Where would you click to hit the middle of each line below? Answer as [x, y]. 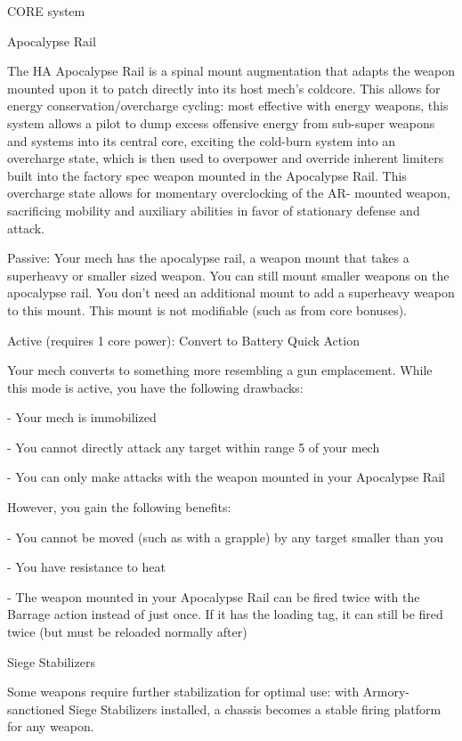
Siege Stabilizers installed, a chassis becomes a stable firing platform [255, 708]
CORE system [46, 11]
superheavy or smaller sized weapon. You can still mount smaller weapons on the [228, 275]
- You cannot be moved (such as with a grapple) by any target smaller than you [225, 537]
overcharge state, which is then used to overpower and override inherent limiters [226, 158]
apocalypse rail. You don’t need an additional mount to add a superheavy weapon [231, 293]
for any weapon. [51, 726]
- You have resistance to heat [86, 567]
